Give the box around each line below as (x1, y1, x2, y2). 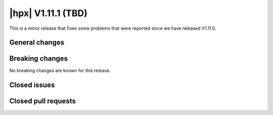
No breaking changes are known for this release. (9, 68, 111, 74)
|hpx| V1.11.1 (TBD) (9, 8, 88, 19)
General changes (9, 38, 65, 47)
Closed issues (9, 81, 55, 89)
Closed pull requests (9, 97, 76, 105)
